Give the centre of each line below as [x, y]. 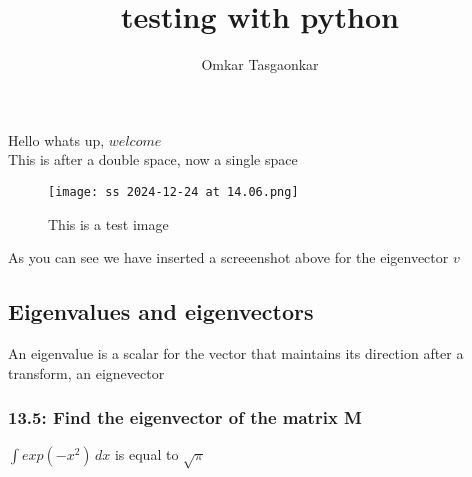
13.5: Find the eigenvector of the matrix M [185, 417]
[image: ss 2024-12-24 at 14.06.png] [173, 191]
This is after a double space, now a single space [153, 159]
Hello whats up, [56, 139]
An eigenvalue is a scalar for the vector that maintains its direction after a [236, 352]
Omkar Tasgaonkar [260, 64]
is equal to [146, 454]
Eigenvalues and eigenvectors [161, 311]
